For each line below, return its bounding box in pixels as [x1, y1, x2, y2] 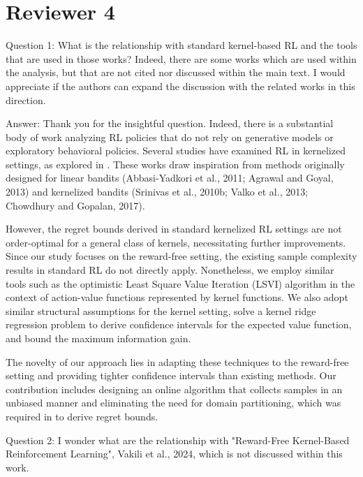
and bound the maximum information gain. [6, 331, 191, 345]
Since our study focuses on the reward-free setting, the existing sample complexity [6, 249, 357, 263]
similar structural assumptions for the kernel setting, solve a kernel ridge [6, 303, 316, 318]
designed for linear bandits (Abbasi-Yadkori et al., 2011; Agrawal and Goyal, [6, 170, 334, 185]
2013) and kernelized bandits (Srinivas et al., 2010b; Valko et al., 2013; [6, 184, 309, 199]
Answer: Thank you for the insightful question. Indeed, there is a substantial [6, 116, 334, 131]
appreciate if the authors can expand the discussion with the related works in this [6, 78, 355, 93]
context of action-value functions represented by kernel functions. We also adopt [6, 290, 348, 304]
